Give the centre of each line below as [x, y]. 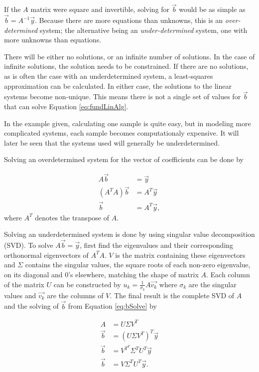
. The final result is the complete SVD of [172, 295]
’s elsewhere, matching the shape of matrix [133, 274]
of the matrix [24, 284]
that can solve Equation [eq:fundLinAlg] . [66, 106]
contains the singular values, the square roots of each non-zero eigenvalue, [138, 265]
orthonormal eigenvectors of [46, 255]
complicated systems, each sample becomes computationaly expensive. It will [122, 133]
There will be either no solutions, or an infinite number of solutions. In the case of [129, 56]
